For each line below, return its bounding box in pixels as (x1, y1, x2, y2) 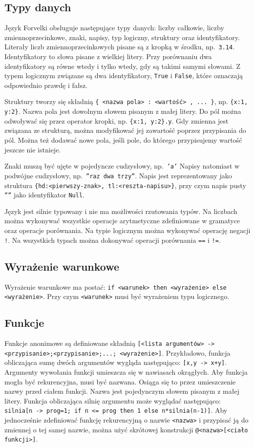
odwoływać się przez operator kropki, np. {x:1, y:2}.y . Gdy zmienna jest (4, 115, 229, 126)
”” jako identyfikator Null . (4, 190, 85, 200)
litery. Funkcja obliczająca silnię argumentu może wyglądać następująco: (4, 395, 221, 405)
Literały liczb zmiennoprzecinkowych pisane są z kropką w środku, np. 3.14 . (4, 42, 235, 52)
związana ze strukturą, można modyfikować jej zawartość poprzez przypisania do (4, 125, 246, 135)
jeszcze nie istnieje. (4, 144, 61, 154)
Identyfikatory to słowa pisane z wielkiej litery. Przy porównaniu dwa (4, 51, 212, 62)
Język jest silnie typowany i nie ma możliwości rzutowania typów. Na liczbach (4, 206, 237, 216)
